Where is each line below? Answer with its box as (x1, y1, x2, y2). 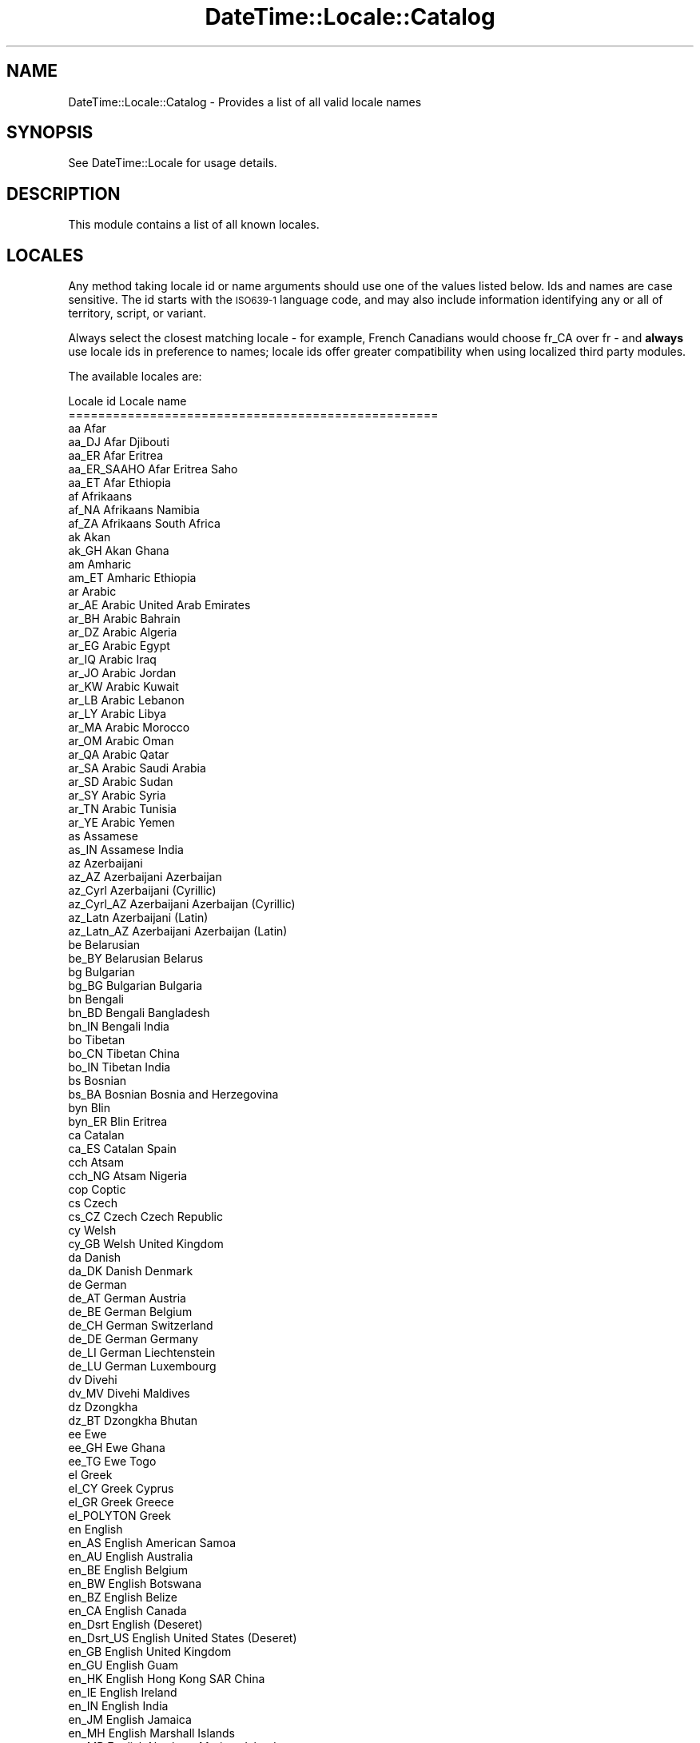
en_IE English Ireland (68, 1685, 177, 1700)
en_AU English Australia (68, 1550, 193, 1564)
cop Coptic (68, 1183, 126, 1197)
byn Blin (68, 1101, 110, 1115)
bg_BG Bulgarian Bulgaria (68, 979, 203, 993)
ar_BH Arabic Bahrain (68, 612, 181, 626)
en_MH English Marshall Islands (68, 1726, 235, 1741)
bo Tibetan (68, 1033, 125, 1047)
